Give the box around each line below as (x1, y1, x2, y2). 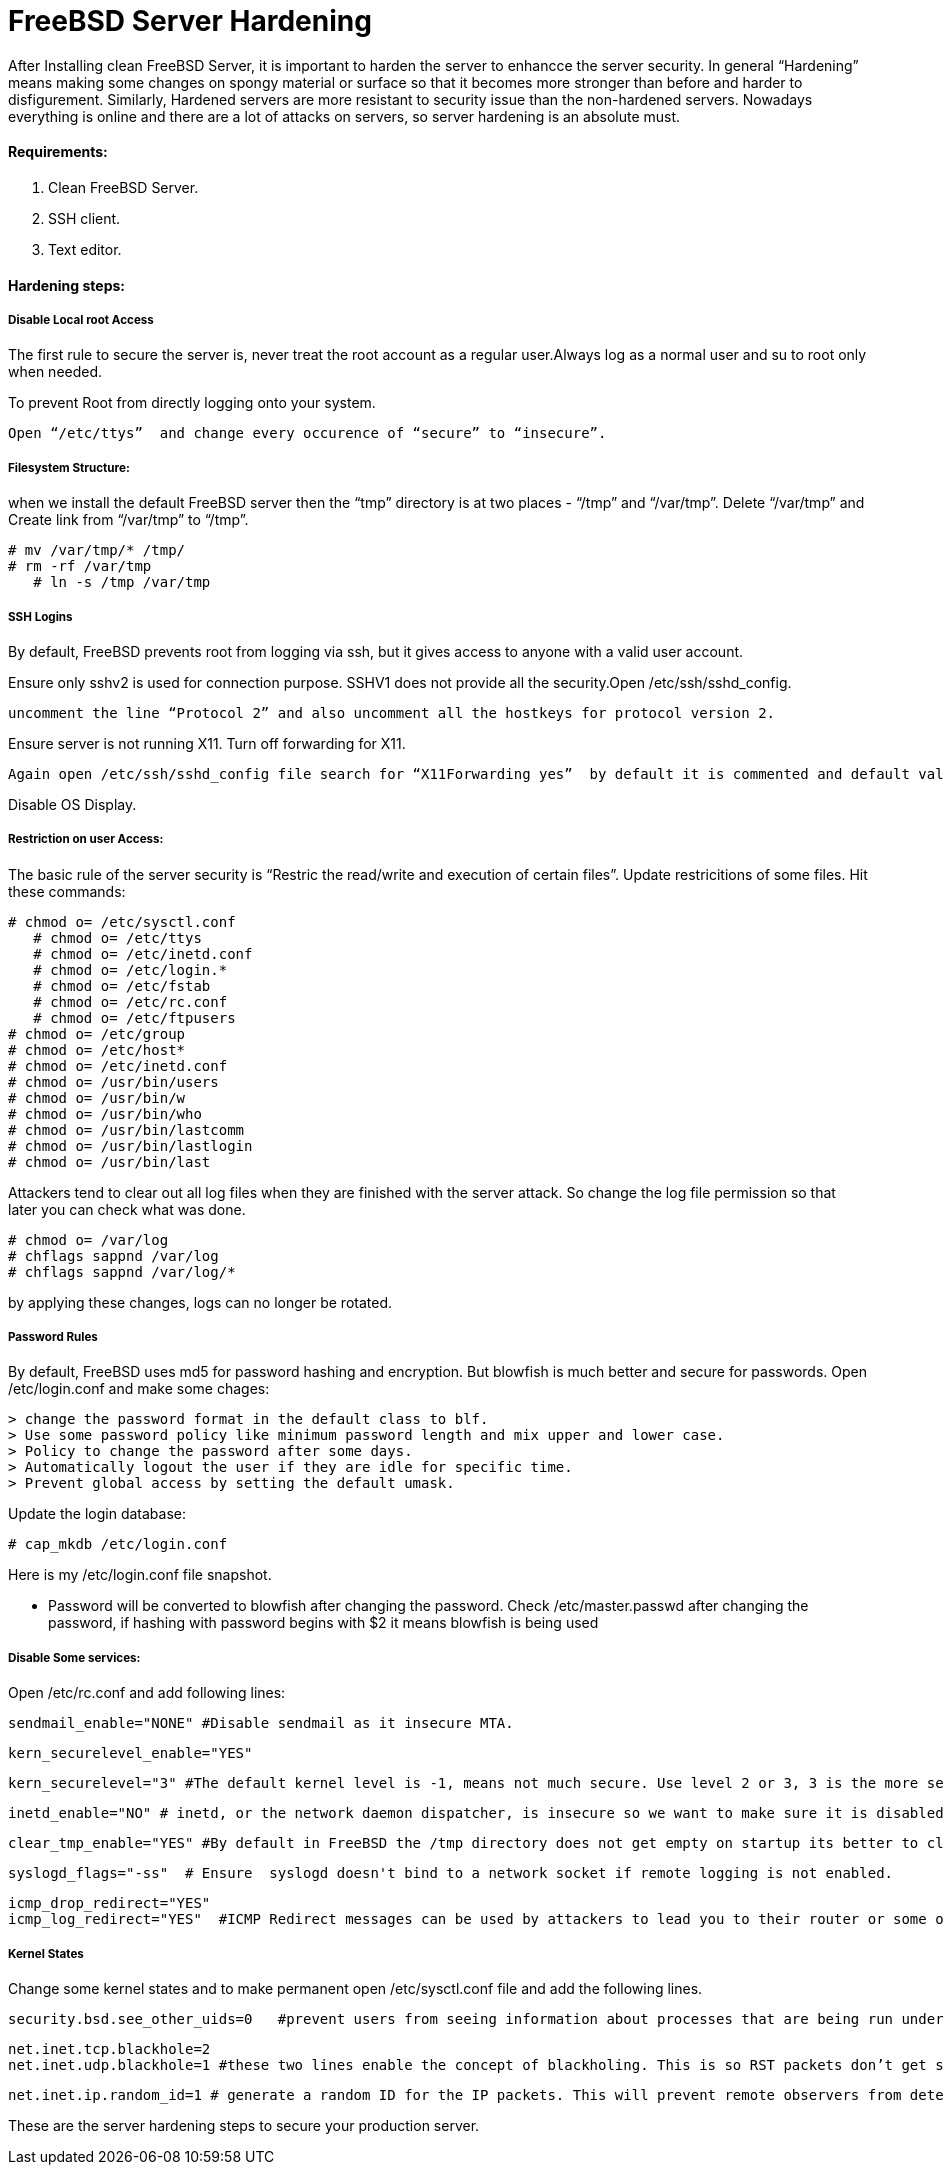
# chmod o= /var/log (8, 1231, 169, 1248)
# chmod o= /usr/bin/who (8, 1105, 202, 1122)
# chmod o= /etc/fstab (33, 977, 211, 994)
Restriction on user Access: (8, 832, 164, 847)
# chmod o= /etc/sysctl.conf (8, 913, 236, 930)
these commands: (8, 882, 126, 900)
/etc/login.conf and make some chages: (8, 1380, 270, 1398)
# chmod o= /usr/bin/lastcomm (8, 1121, 245, 1138)
